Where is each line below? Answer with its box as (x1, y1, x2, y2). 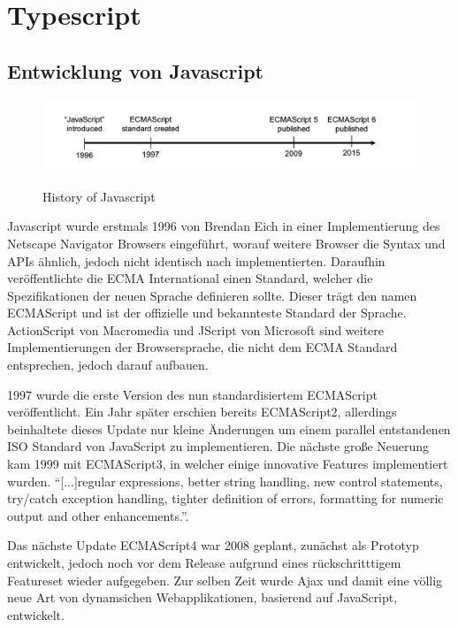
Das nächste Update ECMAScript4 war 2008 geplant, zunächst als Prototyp (7, 536, 419, 554)
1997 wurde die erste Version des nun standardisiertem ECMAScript (7, 385, 378, 403)
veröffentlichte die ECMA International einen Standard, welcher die (7, 269, 373, 287)
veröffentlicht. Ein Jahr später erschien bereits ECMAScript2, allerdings (7, 402, 397, 421)
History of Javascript (42, 187, 156, 205)
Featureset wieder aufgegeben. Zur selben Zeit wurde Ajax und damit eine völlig (7, 570, 443, 589)
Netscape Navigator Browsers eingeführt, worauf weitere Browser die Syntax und (7, 233, 446, 252)
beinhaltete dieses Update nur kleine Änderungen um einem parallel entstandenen (7, 419, 451, 438)
